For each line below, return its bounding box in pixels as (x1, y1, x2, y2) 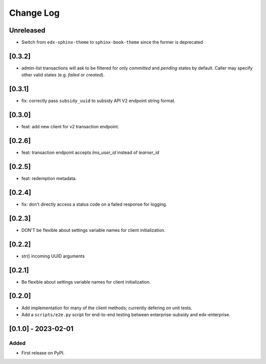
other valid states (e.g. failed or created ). (21, 72, 105, 78)
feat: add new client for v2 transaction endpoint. (21, 124, 119, 130)
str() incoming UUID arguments (21, 253, 85, 259)
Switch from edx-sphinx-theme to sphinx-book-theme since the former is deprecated (21, 39, 203, 45)
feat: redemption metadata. (21, 175, 77, 181)
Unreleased (9, 26, 46, 35)
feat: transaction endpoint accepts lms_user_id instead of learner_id (21, 149, 160, 155)
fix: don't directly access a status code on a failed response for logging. (21, 201, 167, 207)
